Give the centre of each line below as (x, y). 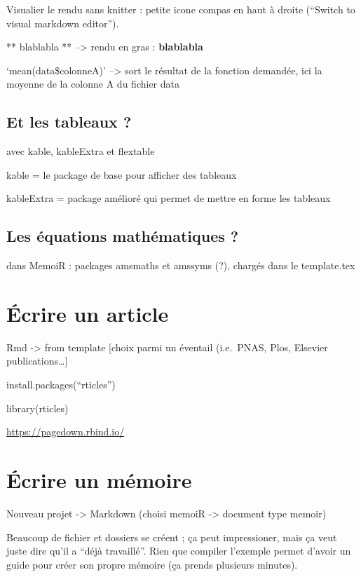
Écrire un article (88, 313)
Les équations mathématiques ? (123, 236)
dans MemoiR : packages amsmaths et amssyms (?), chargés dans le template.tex (181, 265)
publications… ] (37, 361)
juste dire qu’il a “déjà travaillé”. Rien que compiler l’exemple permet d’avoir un (179, 551)
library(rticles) (38, 408)
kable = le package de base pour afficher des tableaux (122, 174)
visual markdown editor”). (63, 23)
